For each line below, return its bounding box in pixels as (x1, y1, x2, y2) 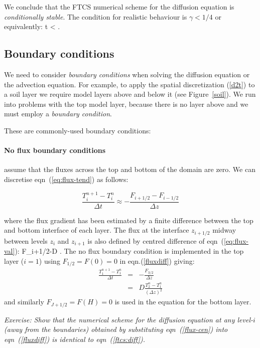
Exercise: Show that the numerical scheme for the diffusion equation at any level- (4, 314, 253, 324)
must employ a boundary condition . (4, 108, 112, 119)
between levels (4, 235, 48, 246)
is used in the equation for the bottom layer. (114, 296, 251, 307)
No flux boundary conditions (4, 145, 106, 155)
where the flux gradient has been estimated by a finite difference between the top (4, 215, 253, 225)
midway (212, 225, 236, 235)
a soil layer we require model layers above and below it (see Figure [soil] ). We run (4, 89, 256, 99)
